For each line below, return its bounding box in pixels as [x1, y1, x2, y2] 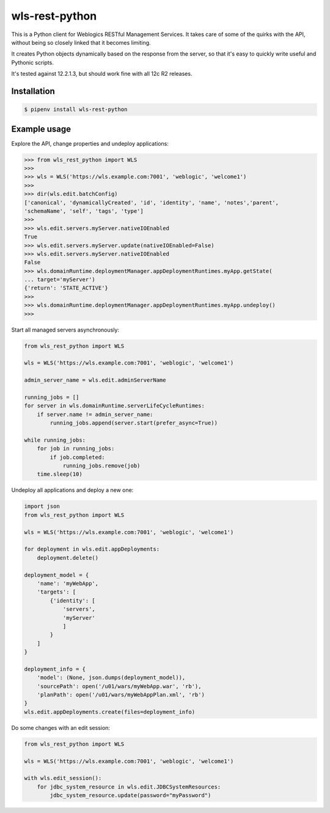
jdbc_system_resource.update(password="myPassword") [50, 792, 211, 799]
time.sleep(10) [37, 471, 82, 478]
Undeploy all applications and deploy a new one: [11, 486, 134, 494]
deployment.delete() [37, 554, 99, 561]
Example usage [11, 124, 71, 134]
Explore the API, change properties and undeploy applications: [11, 139, 169, 147]
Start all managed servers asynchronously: [11, 326, 119, 333]
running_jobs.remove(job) [62, 462, 141, 469]
